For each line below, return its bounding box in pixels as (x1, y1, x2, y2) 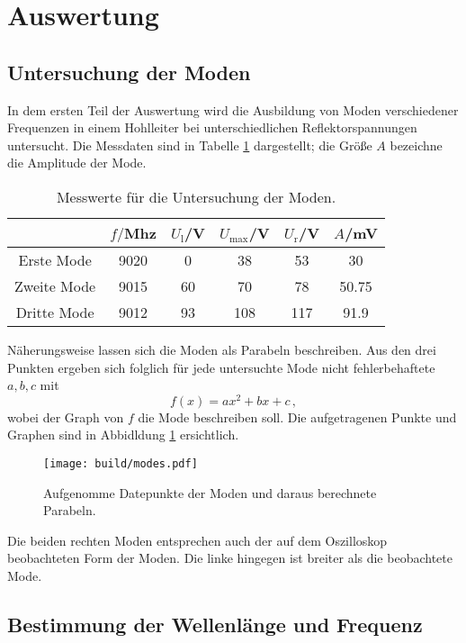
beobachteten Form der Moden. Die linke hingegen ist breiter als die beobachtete (7, 548, 453, 567)
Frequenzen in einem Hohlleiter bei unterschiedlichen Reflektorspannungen (7, 118, 417, 137)
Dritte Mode (15, 301, 94, 322)
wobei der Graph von (7, 407, 124, 426)
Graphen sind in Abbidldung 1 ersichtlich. (7, 425, 239, 444)
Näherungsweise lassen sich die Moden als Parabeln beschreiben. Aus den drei (7, 340, 436, 358)
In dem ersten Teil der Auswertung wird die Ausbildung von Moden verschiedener (7, 100, 459, 119)
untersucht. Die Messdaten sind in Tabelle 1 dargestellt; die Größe (7, 135, 372, 154)
